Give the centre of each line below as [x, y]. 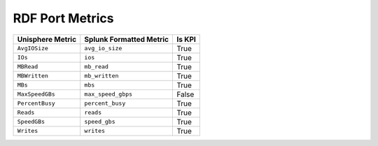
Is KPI [186, 39]
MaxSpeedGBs [36, 94]
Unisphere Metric [47, 39]
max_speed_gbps [108, 94]
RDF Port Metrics [63, 18]
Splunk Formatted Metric [127, 39]
